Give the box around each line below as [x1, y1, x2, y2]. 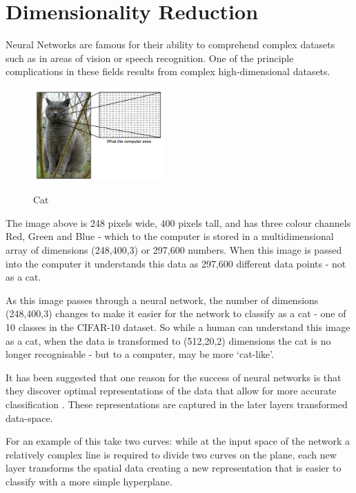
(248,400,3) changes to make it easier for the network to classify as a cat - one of [6, 306, 346, 321]
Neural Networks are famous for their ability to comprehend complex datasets [6, 37, 335, 52]
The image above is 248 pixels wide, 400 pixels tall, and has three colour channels [6, 215, 351, 230]
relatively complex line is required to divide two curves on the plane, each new [6, 447, 337, 461]
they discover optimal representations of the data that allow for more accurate [6, 383, 337, 398]
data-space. [6, 410, 53, 425]
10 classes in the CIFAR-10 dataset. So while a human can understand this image [6, 320, 350, 334]
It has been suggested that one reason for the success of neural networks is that [6, 370, 342, 384]
